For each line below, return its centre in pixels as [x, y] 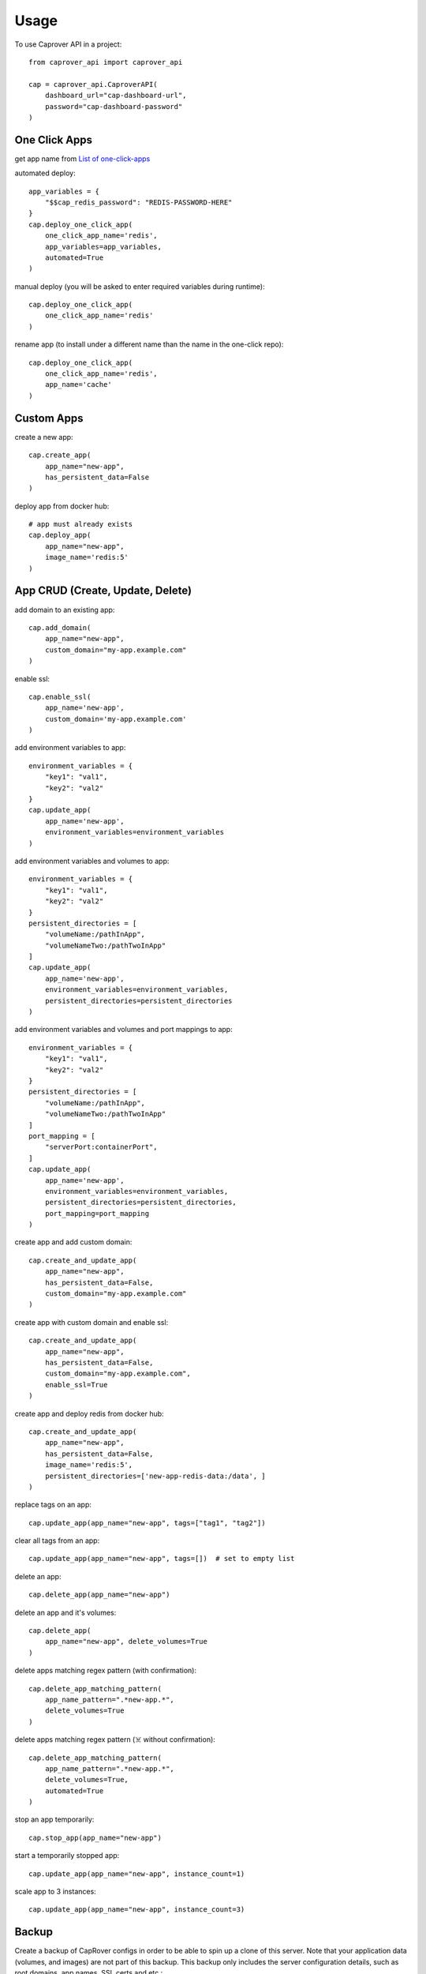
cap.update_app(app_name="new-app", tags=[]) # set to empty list [162, 1559]
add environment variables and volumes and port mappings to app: [123, 1030]
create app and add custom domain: [73, 1242]
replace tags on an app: [53, 1505]
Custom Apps [49, 418]
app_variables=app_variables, [103, 246]
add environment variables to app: [70, 748]
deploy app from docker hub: [62, 506]
